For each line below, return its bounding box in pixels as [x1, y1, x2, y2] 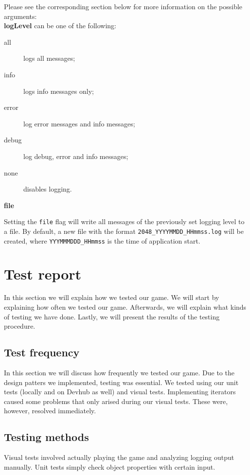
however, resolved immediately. [4, 405, 96, 416]
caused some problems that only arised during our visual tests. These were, [4, 396, 228, 406]
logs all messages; [23, 53, 75, 63]
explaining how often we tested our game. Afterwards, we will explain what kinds [4, 302, 247, 312]
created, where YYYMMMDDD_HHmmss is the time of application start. [4, 235, 200, 246]
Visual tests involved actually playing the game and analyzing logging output [4, 452, 234, 462]
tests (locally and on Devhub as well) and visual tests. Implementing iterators [4, 387, 236, 397]
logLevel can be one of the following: [4, 20, 116, 31]
